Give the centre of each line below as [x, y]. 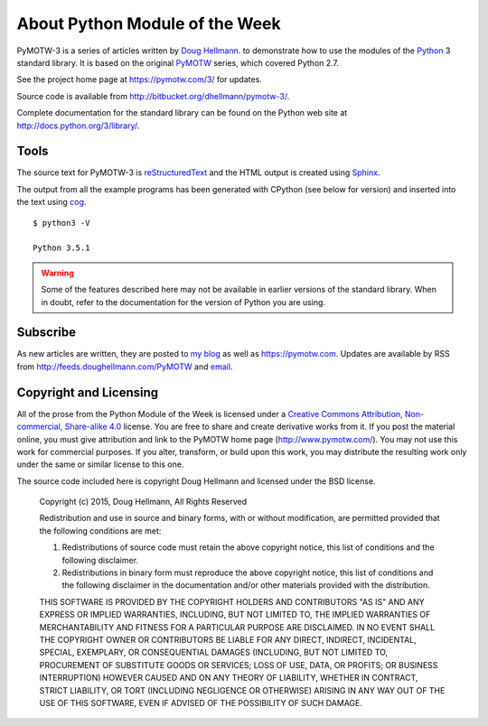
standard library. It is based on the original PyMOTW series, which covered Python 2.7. [178, 62]
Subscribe [47, 333]
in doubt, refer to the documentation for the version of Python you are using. [183, 302]
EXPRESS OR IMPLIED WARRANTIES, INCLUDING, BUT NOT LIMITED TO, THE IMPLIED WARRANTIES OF [235, 615]
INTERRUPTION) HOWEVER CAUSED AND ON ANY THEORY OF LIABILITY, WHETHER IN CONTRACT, [229, 678]
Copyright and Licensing [88, 392]
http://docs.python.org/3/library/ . [78, 126]
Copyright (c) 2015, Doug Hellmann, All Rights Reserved [143, 502]
